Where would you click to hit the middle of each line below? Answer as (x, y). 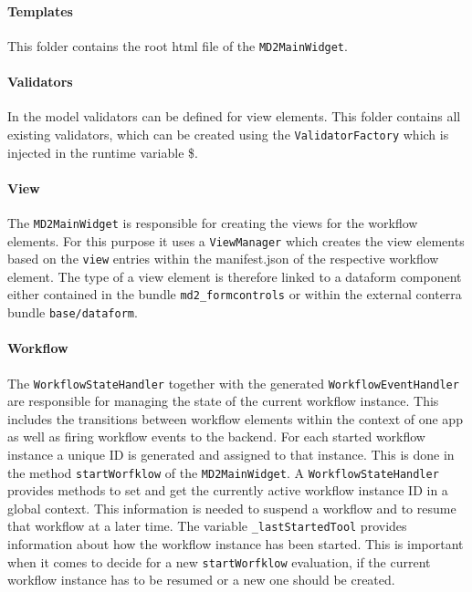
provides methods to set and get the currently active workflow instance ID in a (228, 490)
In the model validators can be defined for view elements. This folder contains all (234, 116)
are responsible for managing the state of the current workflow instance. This (223, 401)
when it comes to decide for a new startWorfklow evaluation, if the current (219, 561)
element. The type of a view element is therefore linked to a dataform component (235, 276)
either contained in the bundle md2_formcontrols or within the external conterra (235, 294)
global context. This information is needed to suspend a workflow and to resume (232, 508)
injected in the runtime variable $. (103, 152)
